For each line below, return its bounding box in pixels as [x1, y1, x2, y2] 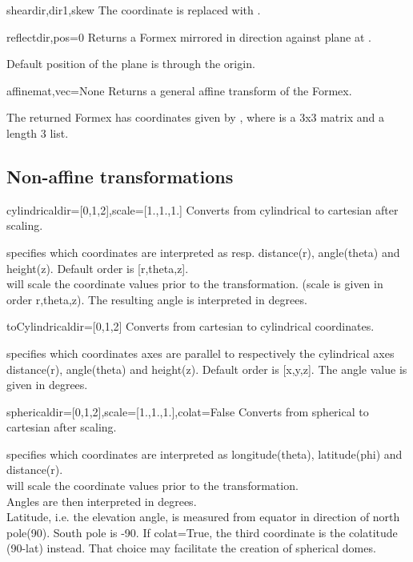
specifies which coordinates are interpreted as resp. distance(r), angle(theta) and [6, 243, 400, 260]
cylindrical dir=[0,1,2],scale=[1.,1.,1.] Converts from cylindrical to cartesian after [6, 201, 399, 218]
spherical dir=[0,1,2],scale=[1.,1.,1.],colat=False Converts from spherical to [6, 403, 369, 419]
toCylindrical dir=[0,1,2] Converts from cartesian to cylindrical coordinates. [6, 318, 375, 335]
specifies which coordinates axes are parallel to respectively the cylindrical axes [6, 344, 395, 361]
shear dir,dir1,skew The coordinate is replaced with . [6, 2, 261, 18]
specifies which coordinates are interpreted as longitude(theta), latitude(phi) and [6, 445, 403, 462]
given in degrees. [6, 376, 88, 393]
